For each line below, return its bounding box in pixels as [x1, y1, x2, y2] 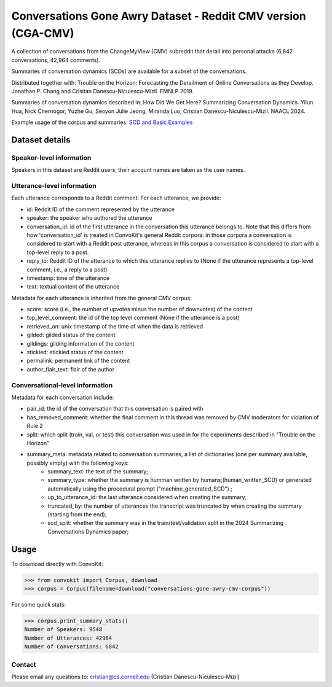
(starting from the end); [47, 511, 107, 518]
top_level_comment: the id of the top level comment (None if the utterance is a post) [26, 314, 240, 322]
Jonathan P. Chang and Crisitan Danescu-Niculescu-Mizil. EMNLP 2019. [11, 87, 194, 95]
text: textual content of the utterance [26, 283, 120, 290]
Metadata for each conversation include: [11, 394, 114, 401]
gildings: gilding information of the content [26, 340, 135, 347]
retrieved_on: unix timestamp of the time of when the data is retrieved [26, 322, 204, 330]
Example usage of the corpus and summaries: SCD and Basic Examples [11, 118, 193, 126]
